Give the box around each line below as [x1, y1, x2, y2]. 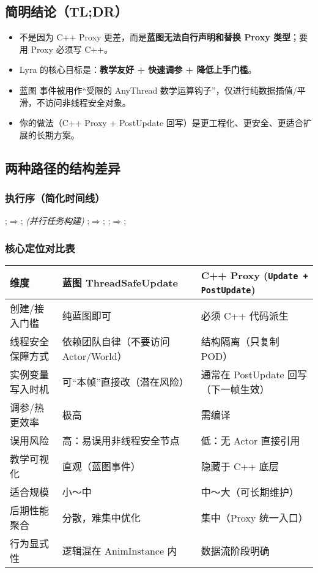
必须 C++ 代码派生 [201, 309, 289, 323]
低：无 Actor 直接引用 [201, 433, 300, 448]
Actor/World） [62, 349, 127, 364]
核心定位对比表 [5, 240, 75, 255]
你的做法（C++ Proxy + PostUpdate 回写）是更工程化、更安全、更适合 [19, 116, 303, 129]
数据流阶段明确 [201, 544, 270, 558]
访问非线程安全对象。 [45, 95, 131, 108]
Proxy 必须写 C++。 [31, 42, 113, 55]
